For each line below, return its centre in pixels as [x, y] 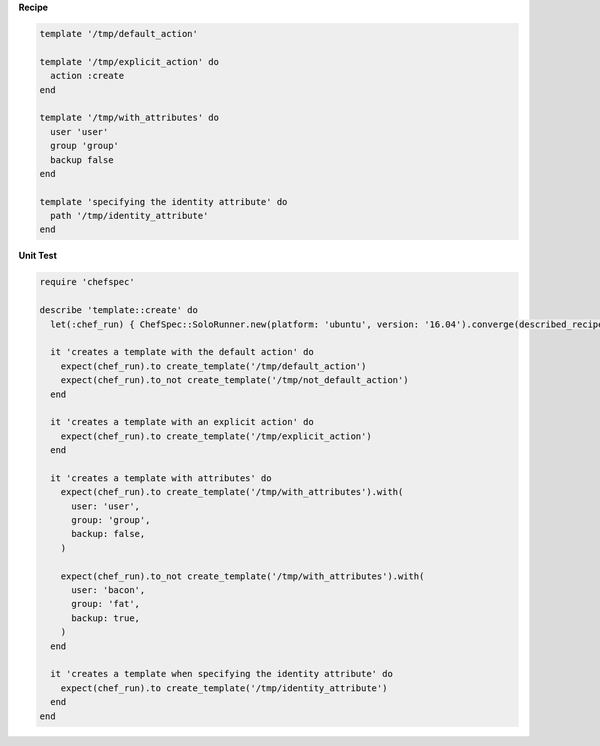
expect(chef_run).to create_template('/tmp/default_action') [213, 366]
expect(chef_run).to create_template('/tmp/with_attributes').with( [232, 492]
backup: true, [105, 618]
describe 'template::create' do [119, 310]
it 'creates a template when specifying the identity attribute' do [222, 674]
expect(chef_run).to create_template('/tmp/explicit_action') [216, 436]
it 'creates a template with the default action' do [182, 352]
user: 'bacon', [108, 590]
